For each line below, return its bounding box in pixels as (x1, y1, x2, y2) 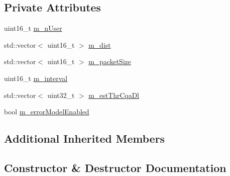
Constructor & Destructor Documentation (4, 160, 227, 175)
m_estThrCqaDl (88, 89, 139, 100)
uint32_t (47, 89, 75, 100)
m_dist (88, 39, 111, 50)
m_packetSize (88, 56, 131, 67)
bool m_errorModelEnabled (4, 106, 90, 117)
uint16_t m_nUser (4, 23, 62, 33)
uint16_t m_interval (4, 73, 68, 83)
